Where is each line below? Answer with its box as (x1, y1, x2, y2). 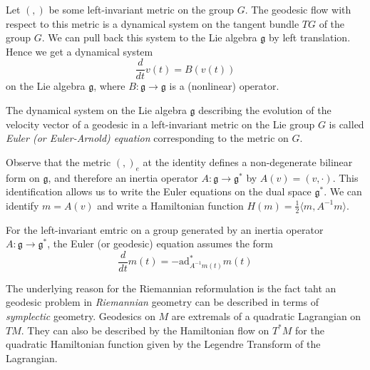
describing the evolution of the (198, 103, 332, 118)
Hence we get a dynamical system (6, 43, 153, 58)
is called (329, 116, 364, 131)
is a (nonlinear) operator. (169, 78, 279, 93)
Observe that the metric (6, 154, 111, 169)
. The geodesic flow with (245, 2, 351, 16)
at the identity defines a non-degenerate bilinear (143, 154, 353, 169)
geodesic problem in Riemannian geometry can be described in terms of (6, 294, 319, 309)
